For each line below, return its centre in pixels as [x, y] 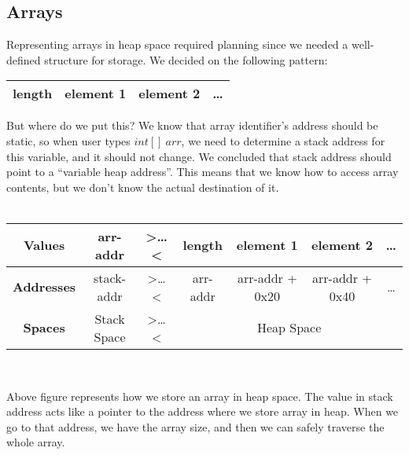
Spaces [44, 328]
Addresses [44, 287]
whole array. [36, 442]
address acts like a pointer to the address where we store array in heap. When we [203, 411]
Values [44, 245]
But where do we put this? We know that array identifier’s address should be [192, 125]
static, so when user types [68, 140]
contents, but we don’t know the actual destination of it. [143, 187]
